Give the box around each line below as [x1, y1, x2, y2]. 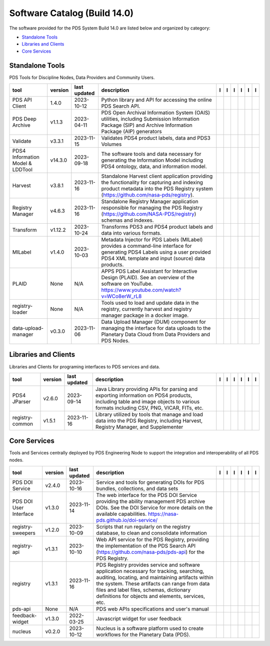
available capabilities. [96, 510, 147, 517]
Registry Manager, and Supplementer [95, 423, 183, 430]
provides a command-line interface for [101, 243, 192, 250]
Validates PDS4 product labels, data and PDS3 [101, 135, 211, 142]
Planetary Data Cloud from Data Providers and [101, 331, 210, 338]
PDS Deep [12, 116, 37, 123]
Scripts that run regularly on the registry [96, 523, 190, 530]
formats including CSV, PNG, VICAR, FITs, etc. [95, 404, 203, 411]
